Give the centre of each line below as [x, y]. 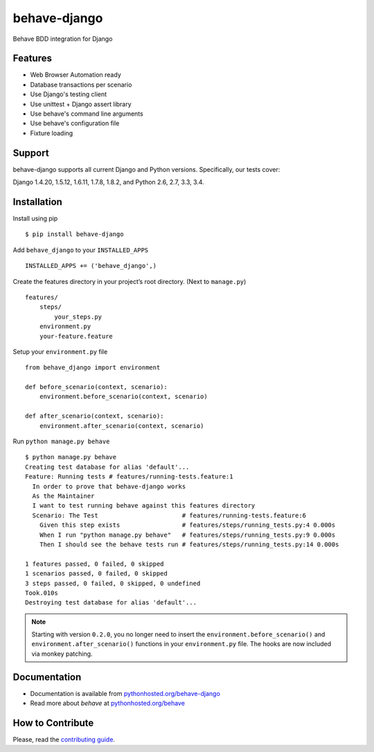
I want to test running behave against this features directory [144, 506]
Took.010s [42, 593]
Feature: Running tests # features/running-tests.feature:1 [129, 477]
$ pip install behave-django [74, 234]
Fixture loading [52, 133]
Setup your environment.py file [60, 351]
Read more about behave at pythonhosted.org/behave [107, 704]
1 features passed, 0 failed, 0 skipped [95, 564]
